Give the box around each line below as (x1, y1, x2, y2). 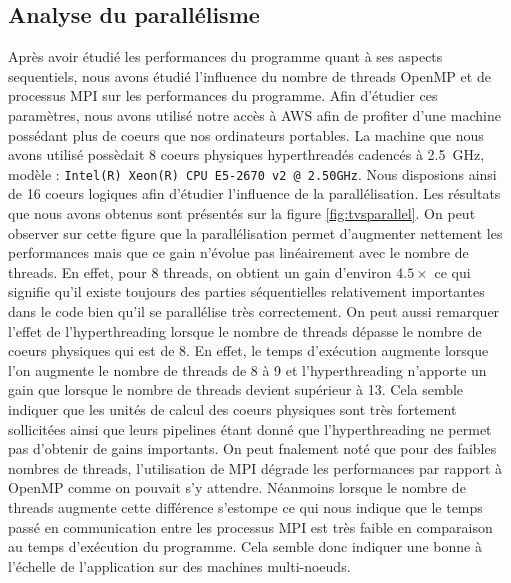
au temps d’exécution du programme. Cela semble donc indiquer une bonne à (8, 536, 482, 557)
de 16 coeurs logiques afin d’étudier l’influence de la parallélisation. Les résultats (8, 183, 501, 204)
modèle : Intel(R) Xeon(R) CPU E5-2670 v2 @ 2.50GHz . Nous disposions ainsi (8, 163, 497, 184)
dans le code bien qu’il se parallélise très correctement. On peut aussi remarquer (8, 300, 500, 321)
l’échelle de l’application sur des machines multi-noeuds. (8, 555, 351, 576)
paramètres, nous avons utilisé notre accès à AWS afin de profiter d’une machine (8, 104, 501, 125)
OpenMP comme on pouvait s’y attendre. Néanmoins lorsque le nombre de (8, 477, 466, 498)
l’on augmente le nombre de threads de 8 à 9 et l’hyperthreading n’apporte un (8, 359, 487, 380)
